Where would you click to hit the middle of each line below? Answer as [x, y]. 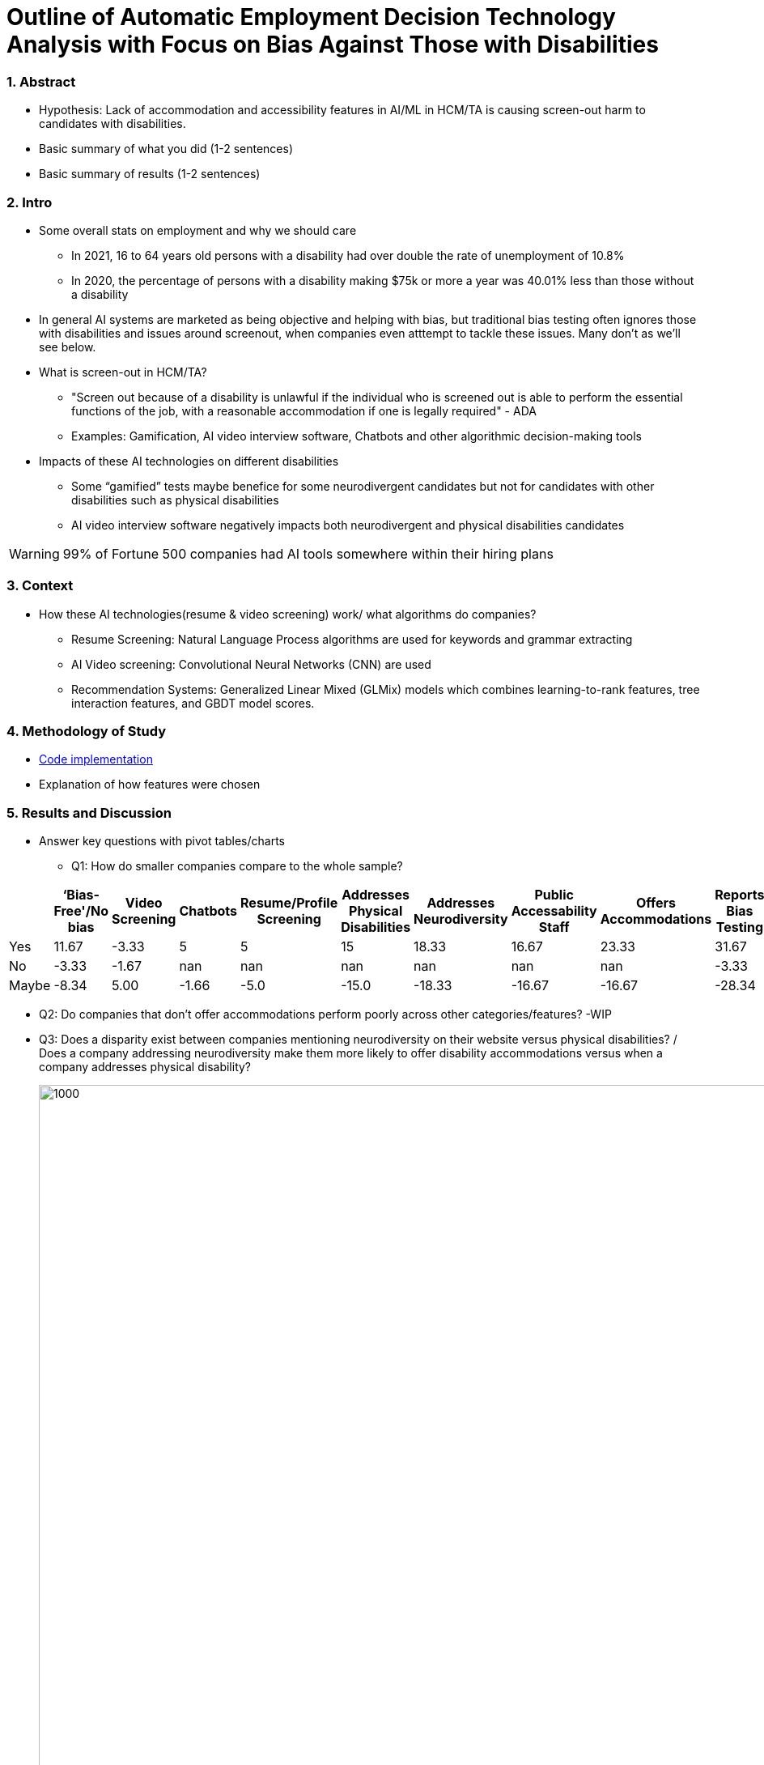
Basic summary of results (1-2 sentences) [150, 174]
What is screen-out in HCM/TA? [123, 372]
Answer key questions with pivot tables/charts [162, 841]
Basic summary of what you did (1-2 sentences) [166, 149]
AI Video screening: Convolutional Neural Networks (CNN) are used [251, 664]
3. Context [40, 586]
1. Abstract [41, 81]
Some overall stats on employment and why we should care [198, 230]
